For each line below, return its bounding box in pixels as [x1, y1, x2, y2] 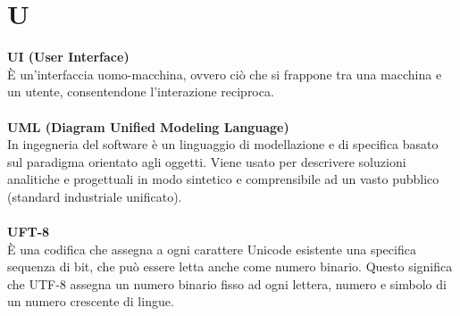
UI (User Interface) [7, 47, 130, 66]
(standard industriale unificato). [7, 187, 182, 205]
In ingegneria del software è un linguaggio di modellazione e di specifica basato [7, 135, 439, 154]
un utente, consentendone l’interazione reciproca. [7, 82, 274, 101]
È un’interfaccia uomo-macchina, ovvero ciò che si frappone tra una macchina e [7, 64, 442, 83]
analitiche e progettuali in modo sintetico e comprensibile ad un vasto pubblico [7, 170, 439, 188]
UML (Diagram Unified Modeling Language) [7, 117, 289, 136]
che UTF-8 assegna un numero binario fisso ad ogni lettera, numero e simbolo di [7, 274, 447, 293]
